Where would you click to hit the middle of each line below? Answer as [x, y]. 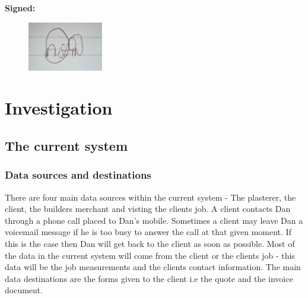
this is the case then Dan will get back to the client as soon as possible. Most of [150, 243]
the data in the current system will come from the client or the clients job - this [150, 255]
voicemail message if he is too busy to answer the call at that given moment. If [148, 232]
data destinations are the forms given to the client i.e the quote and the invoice [149, 278]
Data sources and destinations [78, 175]
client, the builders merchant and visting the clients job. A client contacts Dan [148, 209]
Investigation [59, 108]
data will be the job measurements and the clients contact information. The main [153, 267]
